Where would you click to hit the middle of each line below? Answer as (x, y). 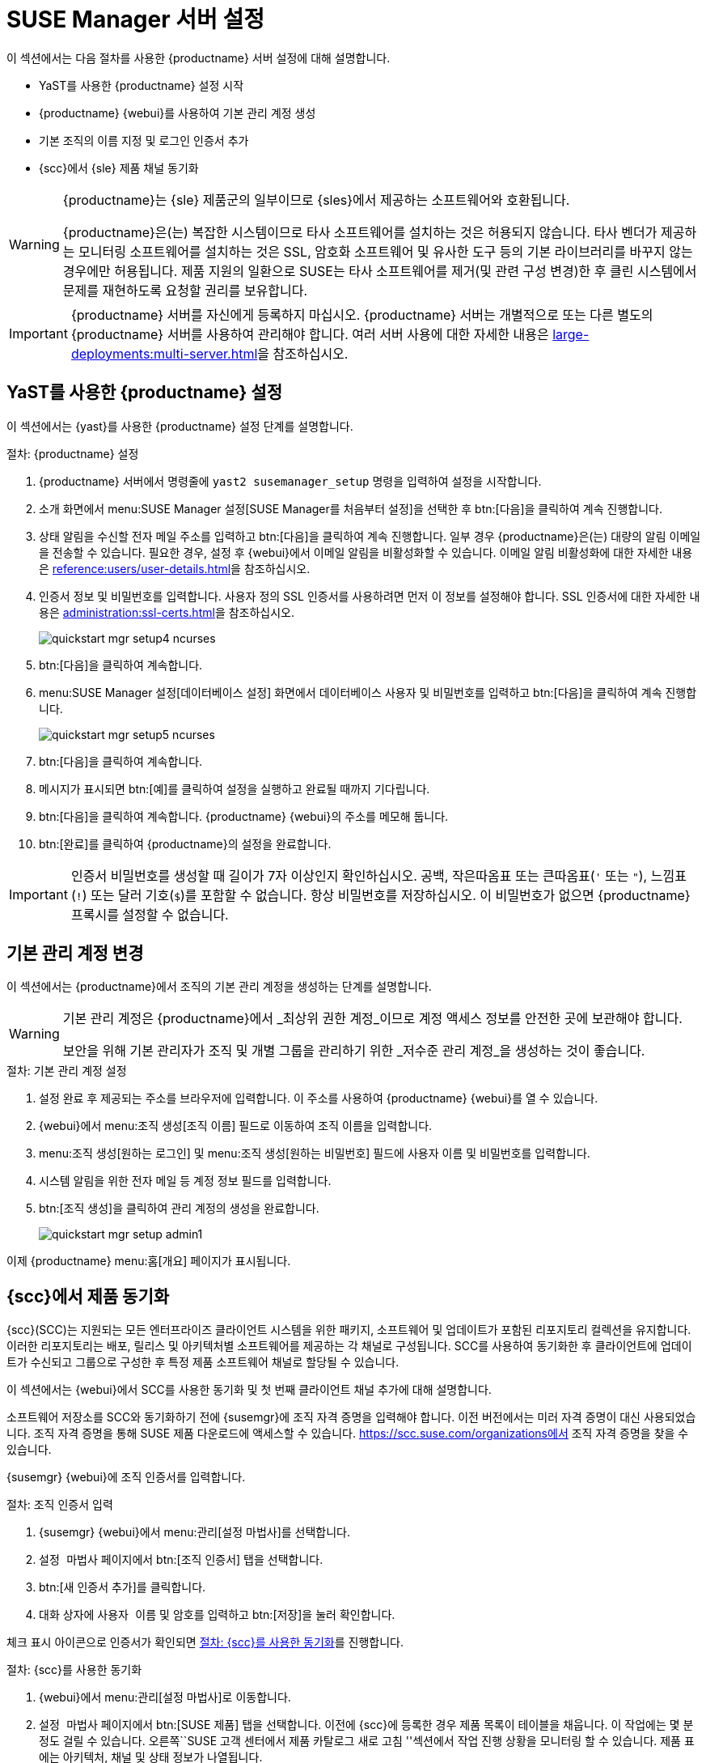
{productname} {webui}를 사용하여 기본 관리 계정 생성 (178, 113)
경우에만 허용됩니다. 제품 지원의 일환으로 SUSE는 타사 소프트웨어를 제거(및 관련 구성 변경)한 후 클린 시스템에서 (380, 271)
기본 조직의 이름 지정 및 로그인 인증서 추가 (144, 140)
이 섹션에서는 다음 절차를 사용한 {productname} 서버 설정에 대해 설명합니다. (199, 57)
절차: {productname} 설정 (73, 453)
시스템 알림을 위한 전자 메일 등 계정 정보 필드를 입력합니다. (185, 1181)
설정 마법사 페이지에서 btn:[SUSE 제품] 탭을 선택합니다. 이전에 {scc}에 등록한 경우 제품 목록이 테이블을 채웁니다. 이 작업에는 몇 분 (366, 1725)
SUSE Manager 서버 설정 (135, 19)
